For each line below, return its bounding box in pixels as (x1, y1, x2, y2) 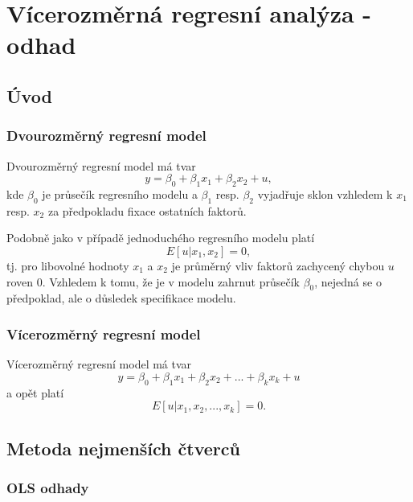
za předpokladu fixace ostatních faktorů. (47, 202, 247, 219)
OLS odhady (6, 477, 89, 497)
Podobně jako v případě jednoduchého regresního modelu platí (6, 229, 315, 246)
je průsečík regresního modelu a (42, 185, 198, 202)
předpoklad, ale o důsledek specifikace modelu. (6, 290, 236, 307)
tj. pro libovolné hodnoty (6, 257, 129, 274)
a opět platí (6, 384, 64, 401)
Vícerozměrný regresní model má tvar (6, 356, 192, 372)
